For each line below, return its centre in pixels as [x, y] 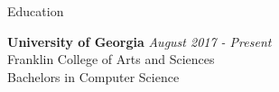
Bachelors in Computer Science [93, 76]
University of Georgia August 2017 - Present [139, 41]
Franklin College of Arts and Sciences [111, 59]
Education [36, 11]
